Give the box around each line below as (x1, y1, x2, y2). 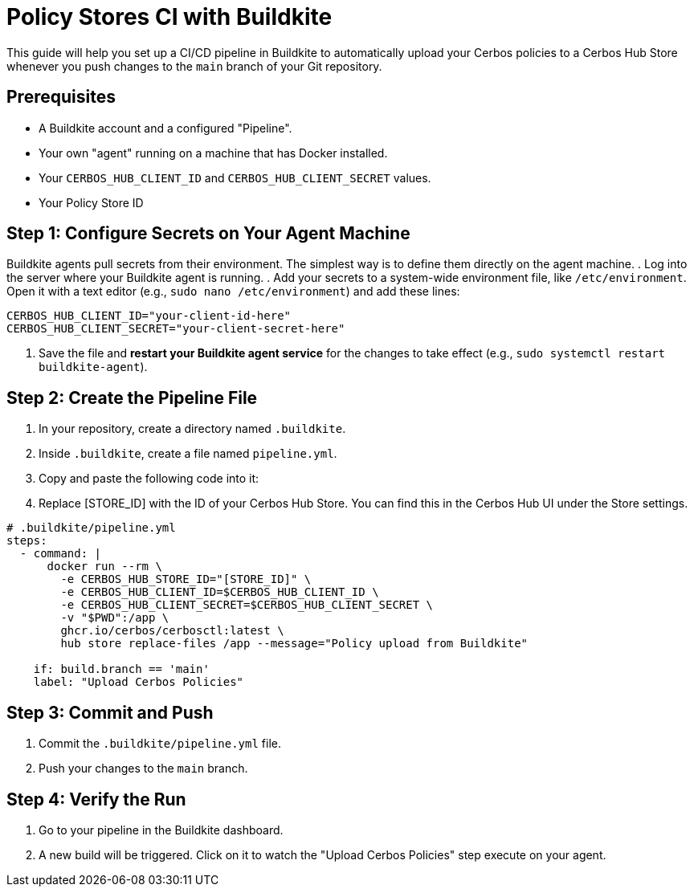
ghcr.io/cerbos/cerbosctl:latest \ (60, 624, 284, 638)
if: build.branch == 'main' (33, 663, 210, 676)
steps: (6, 534, 47, 548)
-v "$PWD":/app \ (60, 611, 169, 625)
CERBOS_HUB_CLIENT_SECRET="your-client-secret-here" (6, 322, 345, 336)
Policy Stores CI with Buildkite (6, 3, 333, 31)
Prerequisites (6, 87, 116, 108)
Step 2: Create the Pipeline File (6, 387, 258, 408)
